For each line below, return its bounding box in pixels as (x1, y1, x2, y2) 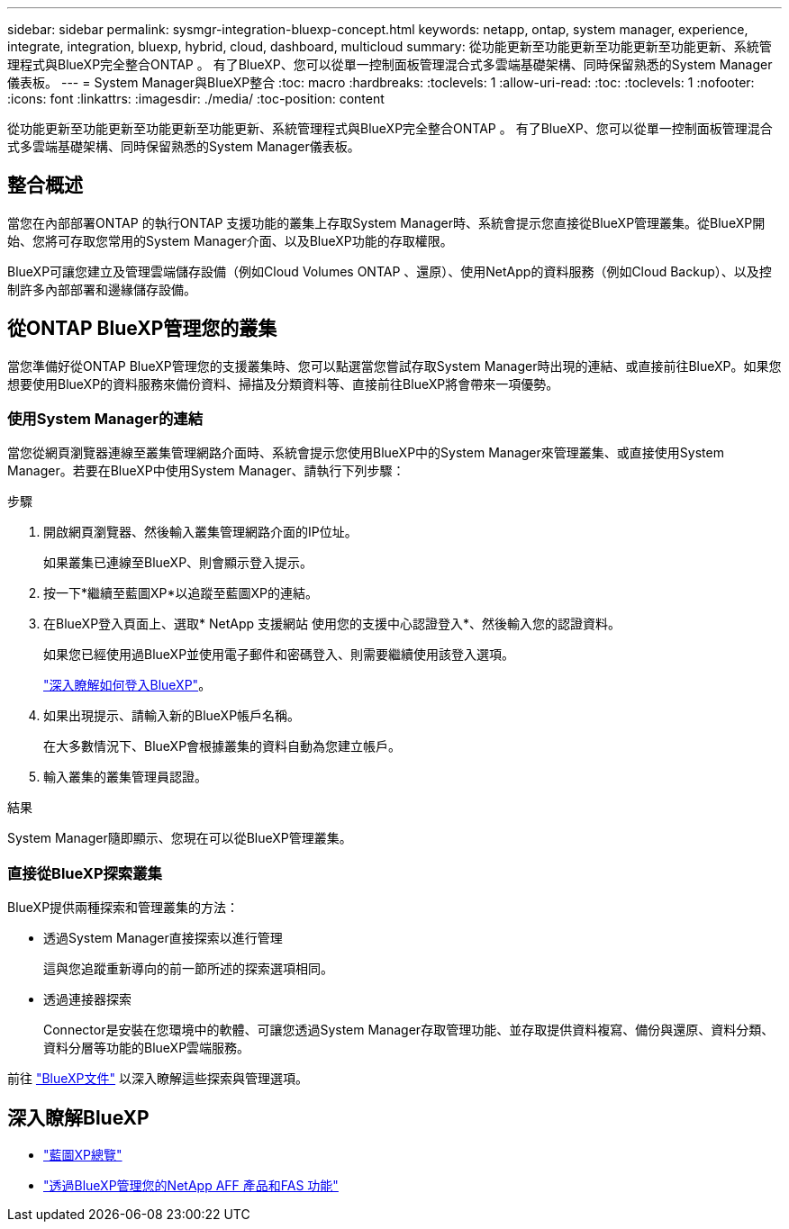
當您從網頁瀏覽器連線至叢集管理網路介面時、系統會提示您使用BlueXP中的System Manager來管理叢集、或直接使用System (7, 445, 724, 461)
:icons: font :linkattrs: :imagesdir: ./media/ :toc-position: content (7, 91, 385, 106)
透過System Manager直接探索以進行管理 (43, 930, 283, 946)
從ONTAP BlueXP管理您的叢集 (7, 317, 277, 340)
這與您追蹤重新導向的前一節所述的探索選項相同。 (43, 961, 333, 977)
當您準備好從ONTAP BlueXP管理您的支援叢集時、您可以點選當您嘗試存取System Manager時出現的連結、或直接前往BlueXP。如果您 (7, 357, 782, 374)
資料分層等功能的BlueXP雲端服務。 (43, 1040, 250, 1056)
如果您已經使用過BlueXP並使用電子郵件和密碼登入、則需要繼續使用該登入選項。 (43, 646, 515, 663)
